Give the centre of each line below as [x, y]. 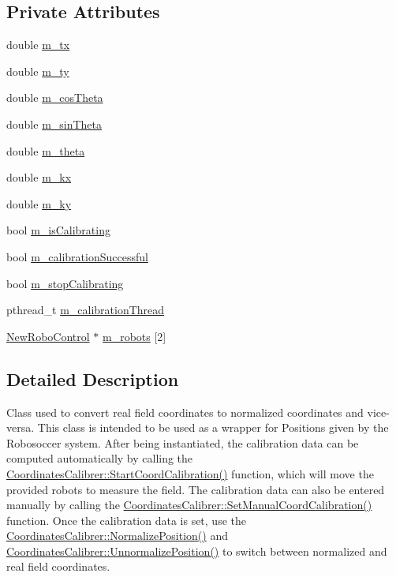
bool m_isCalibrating [58, 230]
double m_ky [39, 203]
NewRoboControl [48, 336]
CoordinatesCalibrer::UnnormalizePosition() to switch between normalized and [197, 551]
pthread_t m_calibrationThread [86, 310]
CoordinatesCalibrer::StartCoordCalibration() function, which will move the [190, 473]
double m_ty [38, 71]
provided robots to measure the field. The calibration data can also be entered [196, 489]
